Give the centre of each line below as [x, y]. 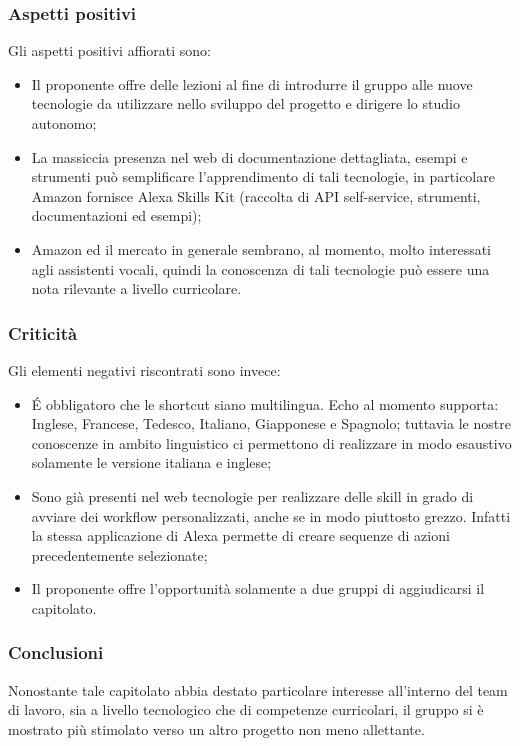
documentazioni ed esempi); [116, 215]
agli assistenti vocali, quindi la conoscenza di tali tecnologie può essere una [260, 268]
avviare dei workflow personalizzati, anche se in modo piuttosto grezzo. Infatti [271, 515]
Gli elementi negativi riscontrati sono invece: [144, 369]
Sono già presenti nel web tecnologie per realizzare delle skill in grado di [252, 495]
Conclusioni [56, 652]
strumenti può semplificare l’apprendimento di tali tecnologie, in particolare [263, 176]
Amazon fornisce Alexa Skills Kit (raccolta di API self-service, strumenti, [256, 195]
